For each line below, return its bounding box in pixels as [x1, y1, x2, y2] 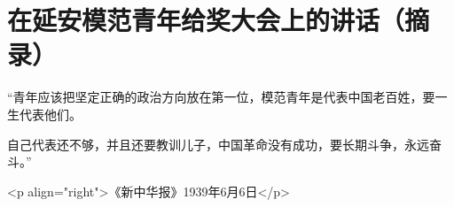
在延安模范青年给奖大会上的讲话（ [7, 2, 405, 38]
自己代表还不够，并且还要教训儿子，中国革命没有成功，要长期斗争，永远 [7, 134, 429, 153]
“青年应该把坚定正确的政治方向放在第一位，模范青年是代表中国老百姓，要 [7, 88, 435, 106]
